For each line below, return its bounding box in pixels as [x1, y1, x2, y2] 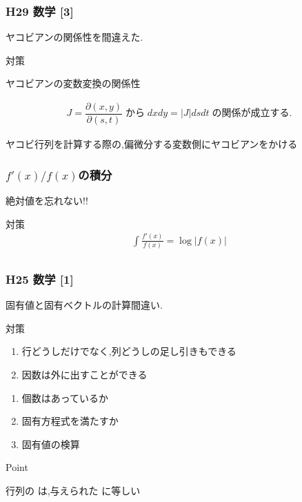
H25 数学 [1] [6, 270, 74, 287]
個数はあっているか [21, 390, 109, 405]
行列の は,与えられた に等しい [6, 483, 141, 497]
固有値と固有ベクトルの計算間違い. [6, 298, 163, 312]
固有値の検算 [21, 436, 80, 451]
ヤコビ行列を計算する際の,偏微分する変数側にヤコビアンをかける [6, 137, 298, 151]
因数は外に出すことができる [21, 367, 148, 381]
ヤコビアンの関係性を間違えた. [6, 30, 143, 44]
